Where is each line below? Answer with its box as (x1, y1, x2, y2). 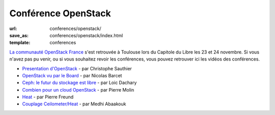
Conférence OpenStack (9, 8, 112, 19)
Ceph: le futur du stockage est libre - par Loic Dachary (22, 79, 137, 86)
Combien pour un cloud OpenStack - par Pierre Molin (22, 87, 134, 93)
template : (9, 40, 31, 46)
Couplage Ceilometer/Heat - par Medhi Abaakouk (22, 101, 126, 107)
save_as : (9, 32, 29, 38)
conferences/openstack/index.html (49, 32, 123, 38)
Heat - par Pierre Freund (22, 94, 74, 100)
